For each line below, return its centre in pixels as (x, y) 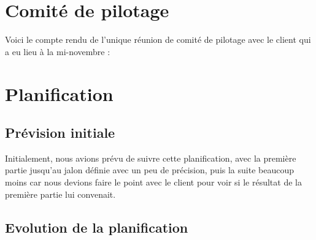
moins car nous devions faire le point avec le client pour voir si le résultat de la (153, 182)
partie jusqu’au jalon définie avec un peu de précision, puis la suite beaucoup (149, 170)
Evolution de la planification (97, 227)
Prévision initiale (60, 133)
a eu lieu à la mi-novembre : (58, 51)
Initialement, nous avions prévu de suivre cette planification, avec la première (151, 158)
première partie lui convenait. (60, 194)
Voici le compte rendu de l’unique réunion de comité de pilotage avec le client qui (158, 39)
